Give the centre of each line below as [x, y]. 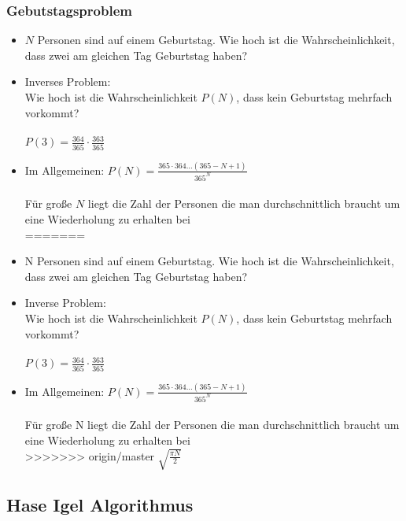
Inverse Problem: [65, 303]
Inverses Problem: [68, 81]
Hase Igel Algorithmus [100, 505]
